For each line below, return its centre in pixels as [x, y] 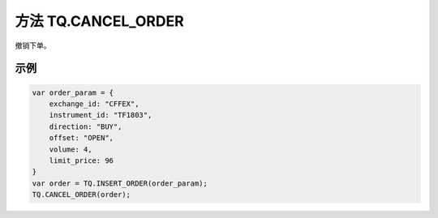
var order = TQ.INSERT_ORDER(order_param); [120, 183]
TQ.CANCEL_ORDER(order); [82, 195]
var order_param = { [73, 92]
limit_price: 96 [81, 160]
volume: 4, [71, 149]
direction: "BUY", [86, 126]
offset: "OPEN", [81, 138]
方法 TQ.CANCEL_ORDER [99, 21]
